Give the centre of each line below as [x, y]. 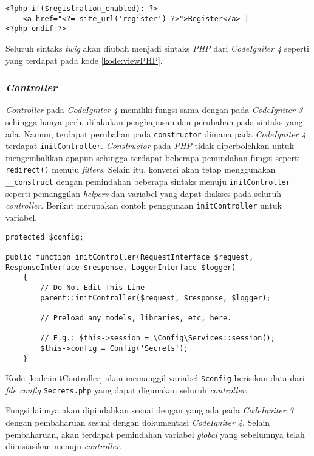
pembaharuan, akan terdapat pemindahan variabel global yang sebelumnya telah [155, 434]
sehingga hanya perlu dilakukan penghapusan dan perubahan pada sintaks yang [154, 121]
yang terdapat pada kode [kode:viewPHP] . [84, 60]
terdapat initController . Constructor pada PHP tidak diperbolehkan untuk [150, 146]
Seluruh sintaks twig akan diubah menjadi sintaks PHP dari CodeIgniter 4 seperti [157, 48]
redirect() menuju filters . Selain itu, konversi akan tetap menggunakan [141, 169]
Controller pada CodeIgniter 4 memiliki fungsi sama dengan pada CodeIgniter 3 [154, 110]
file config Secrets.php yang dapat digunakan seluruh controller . [127, 389]
